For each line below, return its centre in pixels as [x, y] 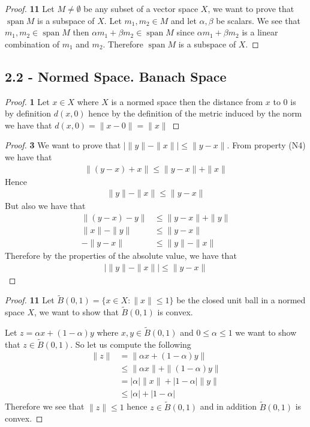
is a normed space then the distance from [187, 101]
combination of [32, 44]
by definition [28, 113]
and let [184, 20]
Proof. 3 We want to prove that [63, 145]
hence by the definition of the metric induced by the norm [195, 113]
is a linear [260, 32]
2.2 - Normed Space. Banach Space [116, 76]
